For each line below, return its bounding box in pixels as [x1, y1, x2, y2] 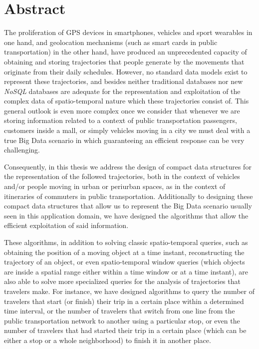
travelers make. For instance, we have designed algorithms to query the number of [4, 285, 255, 296]
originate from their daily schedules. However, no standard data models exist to [4, 66, 248, 76]
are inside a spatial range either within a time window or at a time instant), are [4, 266, 248, 276]
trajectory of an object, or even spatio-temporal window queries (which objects [4, 256, 245, 267]
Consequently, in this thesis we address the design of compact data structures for [4, 161, 252, 171]
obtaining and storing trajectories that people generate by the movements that [4, 56, 245, 66]
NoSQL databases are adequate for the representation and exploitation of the [4, 85, 241, 96]
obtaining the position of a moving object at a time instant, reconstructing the [4, 246, 245, 257]
